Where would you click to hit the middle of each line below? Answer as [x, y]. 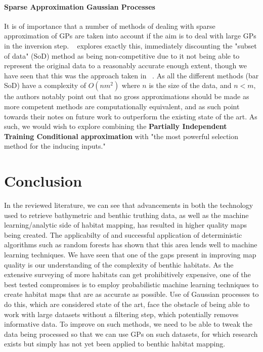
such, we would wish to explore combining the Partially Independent [116, 126]
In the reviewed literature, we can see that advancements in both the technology [129, 205]
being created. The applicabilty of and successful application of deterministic [123, 234]
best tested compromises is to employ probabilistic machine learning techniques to [131, 284]
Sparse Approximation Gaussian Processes [80, 6]
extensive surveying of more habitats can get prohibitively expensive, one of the [127, 274]
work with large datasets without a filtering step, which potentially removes [121, 314]
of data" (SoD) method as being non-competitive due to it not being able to [122, 55]
